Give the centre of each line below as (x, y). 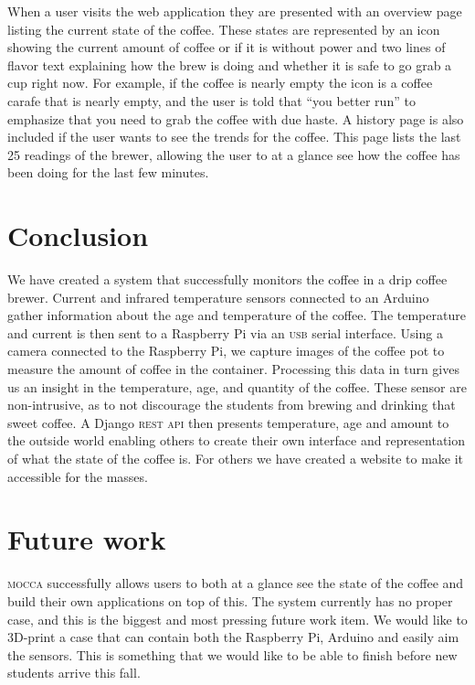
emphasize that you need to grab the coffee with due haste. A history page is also (236, 118)
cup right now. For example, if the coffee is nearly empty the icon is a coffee (220, 83)
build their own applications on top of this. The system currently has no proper (230, 600)
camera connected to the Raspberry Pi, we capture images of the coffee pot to (226, 351)
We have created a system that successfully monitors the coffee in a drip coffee (227, 279)
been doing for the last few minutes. (108, 172)
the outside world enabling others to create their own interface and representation (237, 440)
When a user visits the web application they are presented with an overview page (235, 11)
